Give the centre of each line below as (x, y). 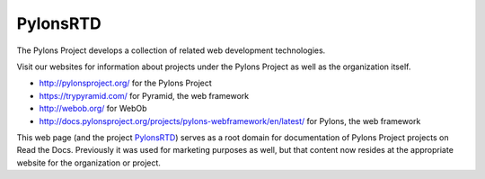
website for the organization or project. (89, 163)
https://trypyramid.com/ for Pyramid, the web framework (144, 95)
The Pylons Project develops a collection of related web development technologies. (171, 50)
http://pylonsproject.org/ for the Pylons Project (126, 83)
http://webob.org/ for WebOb (93, 109)
